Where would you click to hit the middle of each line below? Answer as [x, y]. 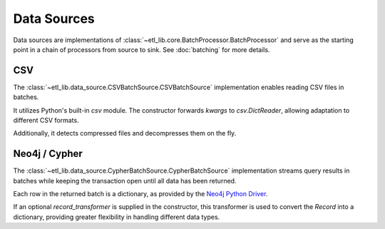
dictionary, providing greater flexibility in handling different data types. [117, 217]
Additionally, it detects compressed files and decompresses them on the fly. [125, 133]
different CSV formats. [46, 121]
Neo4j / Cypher [48, 154]
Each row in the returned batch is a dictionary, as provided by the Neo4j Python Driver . [140, 194]
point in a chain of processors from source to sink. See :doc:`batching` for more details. [142, 49]
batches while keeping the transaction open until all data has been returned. [125, 180]
